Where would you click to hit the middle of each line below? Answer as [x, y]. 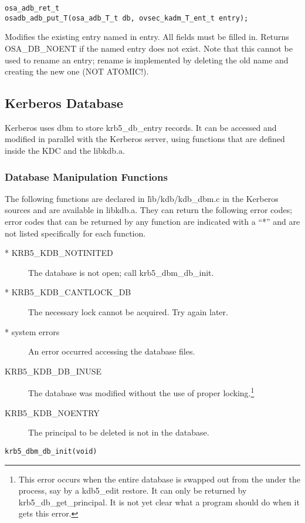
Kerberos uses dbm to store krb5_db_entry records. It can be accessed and [141, 127]
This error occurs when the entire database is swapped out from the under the [159, 479]
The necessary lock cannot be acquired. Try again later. [128, 312]
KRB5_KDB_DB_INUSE [53, 371]
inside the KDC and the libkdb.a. [65, 151]
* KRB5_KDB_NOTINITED [59, 253]
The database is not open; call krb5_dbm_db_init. [121, 272]
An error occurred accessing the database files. [112, 351]
